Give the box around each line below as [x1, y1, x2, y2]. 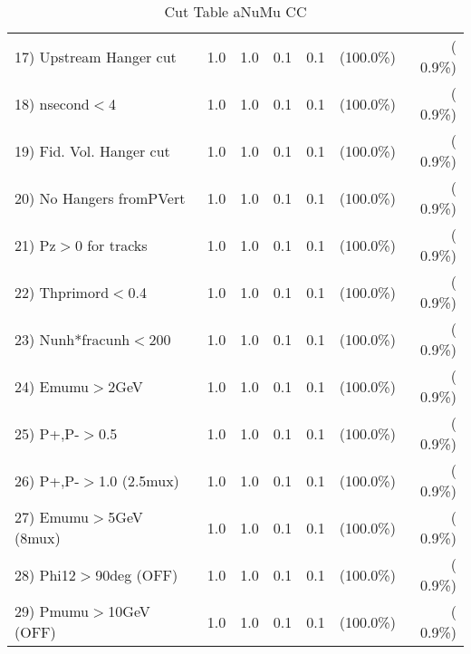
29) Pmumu [14, 601, 90, 621]
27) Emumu [14, 506, 90, 527]
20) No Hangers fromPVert [14, 187, 186, 208]
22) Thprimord [14, 281, 110, 303]
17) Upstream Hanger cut [14, 45, 177, 67]
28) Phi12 [14, 563, 76, 585]
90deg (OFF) [95, 563, 178, 585]
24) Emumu [14, 375, 90, 397]
